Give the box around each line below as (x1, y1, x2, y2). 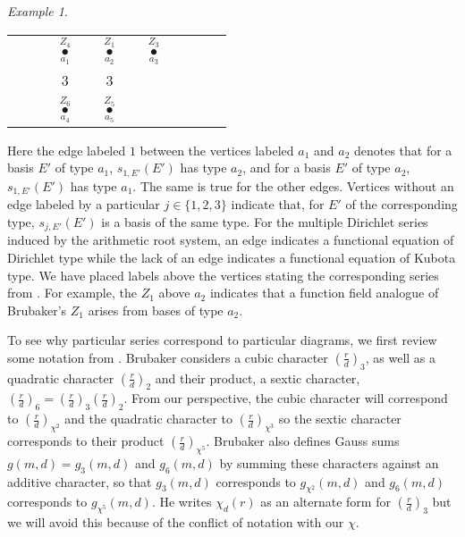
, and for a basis (242, 158, 331, 177)
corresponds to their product (7, 432, 165, 450)
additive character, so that (7, 472, 152, 491)
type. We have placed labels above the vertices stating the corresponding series (7, 265, 439, 284)
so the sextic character (278, 409, 402, 428)
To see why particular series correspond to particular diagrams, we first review (7, 331, 437, 349)
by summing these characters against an (219, 453, 439, 472)
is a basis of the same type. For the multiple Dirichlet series (101, 212, 428, 231)
